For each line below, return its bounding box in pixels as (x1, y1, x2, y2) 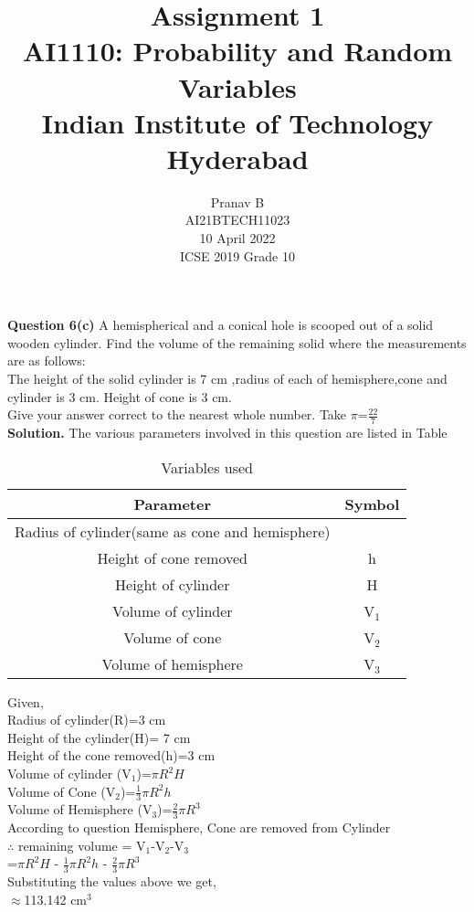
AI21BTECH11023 (184, 210, 290, 229)
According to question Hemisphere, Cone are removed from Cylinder (7, 818, 391, 837)
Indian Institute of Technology (41, 103, 434, 141)
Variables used (161, 456, 254, 478)
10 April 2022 (199, 228, 276, 248)
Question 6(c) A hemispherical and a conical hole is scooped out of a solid (7, 315, 434, 334)
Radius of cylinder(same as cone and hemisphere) (15, 520, 331, 542)
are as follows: (7, 351, 86, 370)
